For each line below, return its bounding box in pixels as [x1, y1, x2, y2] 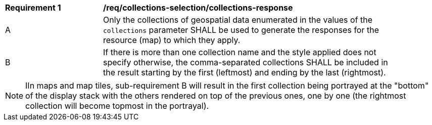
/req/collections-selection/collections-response [103, 3, 293, 13]
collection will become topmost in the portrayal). [25, 101, 209, 111]
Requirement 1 [5, 3, 61, 13]
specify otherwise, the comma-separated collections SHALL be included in [103, 57, 388, 67]
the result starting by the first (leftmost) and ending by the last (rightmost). [103, 67, 386, 77]
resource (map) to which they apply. [103, 35, 241, 45]
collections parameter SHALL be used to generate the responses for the [103, 25, 379, 35]
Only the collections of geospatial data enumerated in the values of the [103, 15, 373, 25]
